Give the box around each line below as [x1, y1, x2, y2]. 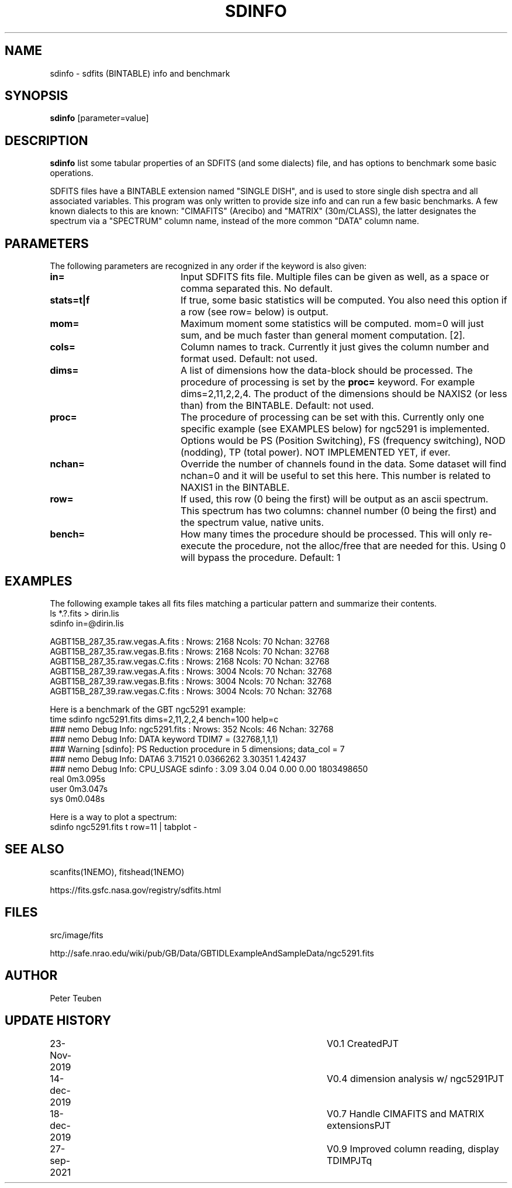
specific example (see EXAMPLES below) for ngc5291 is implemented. [180, 423, 490, 435]
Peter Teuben [50, 993, 102, 1003]
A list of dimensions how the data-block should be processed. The [180, 364, 473, 377]
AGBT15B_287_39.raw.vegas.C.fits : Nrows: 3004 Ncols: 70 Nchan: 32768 [50, 686, 332, 696]
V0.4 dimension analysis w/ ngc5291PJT [326, 1073, 504, 1085]
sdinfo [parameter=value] [50, 113, 149, 123]
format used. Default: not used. [180, 353, 318, 365]
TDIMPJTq [326, 1155, 372, 1167]
